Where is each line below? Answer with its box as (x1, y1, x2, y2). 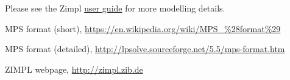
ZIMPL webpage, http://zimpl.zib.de (5, 62, 143, 75)
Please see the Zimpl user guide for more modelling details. (5, 2, 225, 14)
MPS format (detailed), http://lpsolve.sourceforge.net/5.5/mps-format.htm (5, 42, 285, 55)
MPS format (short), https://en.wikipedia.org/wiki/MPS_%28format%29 (5, 22, 281, 35)
